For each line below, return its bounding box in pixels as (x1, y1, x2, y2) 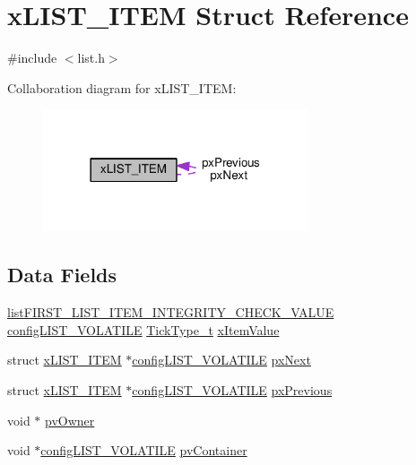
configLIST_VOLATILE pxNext (132, 350, 311, 369)
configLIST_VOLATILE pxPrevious (132, 381, 333, 400)
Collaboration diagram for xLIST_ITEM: (7, 78, 237, 97)
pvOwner (45, 410, 95, 429)
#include (7, 48, 57, 67)
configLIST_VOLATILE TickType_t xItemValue (7, 320, 280, 339)
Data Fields (7, 261, 117, 288)
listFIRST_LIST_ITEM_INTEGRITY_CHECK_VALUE (7, 303, 334, 322)
